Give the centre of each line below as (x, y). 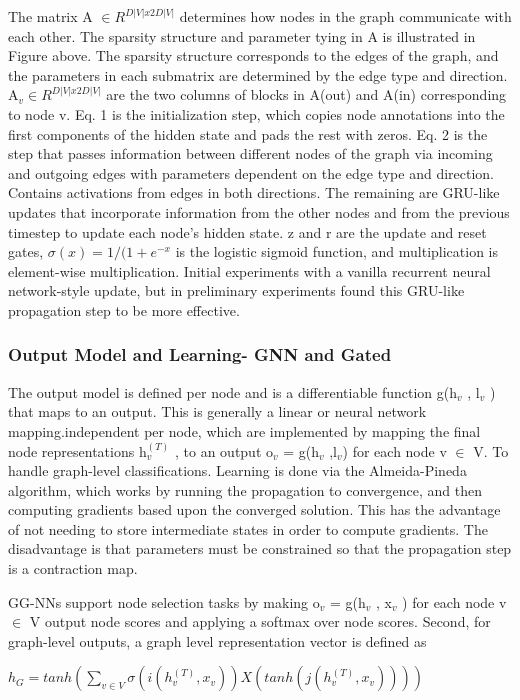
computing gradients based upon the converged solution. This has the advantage (254, 509)
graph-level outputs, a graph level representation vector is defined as (217, 640)
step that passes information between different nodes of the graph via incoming (250, 153)
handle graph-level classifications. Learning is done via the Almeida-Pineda (237, 470)
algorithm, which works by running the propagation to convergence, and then (245, 489)
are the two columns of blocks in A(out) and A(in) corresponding (306, 94)
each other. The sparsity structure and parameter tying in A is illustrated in (242, 35)
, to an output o (224, 450)
